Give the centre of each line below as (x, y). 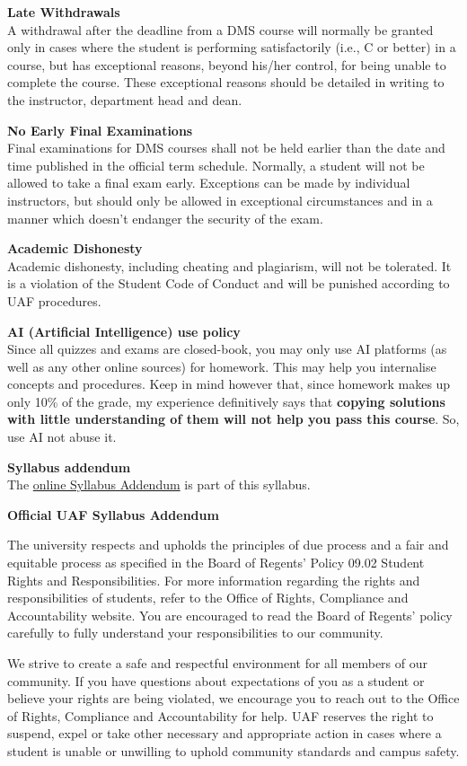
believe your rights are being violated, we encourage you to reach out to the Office (233, 698)
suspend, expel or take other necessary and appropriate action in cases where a (225, 733)
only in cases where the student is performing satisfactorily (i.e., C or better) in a (232, 47)
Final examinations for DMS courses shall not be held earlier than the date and (226, 148)
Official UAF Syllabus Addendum (113, 514)
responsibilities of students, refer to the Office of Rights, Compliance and (208, 598)
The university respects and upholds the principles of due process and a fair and (228, 545)
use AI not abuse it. (62, 437)
